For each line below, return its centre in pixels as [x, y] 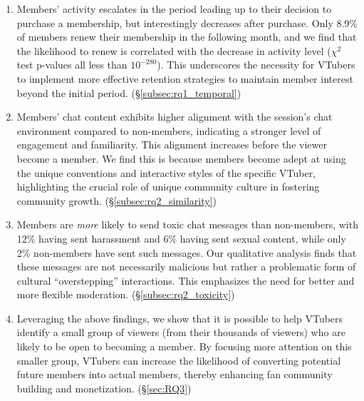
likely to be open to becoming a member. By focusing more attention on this [184, 346]
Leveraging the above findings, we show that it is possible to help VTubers [180, 318]
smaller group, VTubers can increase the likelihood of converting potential [179, 360]
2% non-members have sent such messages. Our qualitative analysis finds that [187, 252]
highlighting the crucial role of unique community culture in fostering [168, 187]
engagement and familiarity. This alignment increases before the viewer [172, 144]
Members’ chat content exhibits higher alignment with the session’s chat [175, 117]
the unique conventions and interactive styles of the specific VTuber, [166, 172]
